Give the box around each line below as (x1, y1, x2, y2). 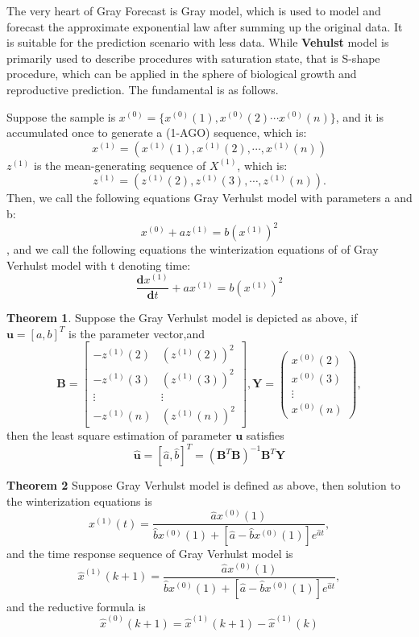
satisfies (246, 427, 284, 444)
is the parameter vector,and (68, 325, 205, 341)
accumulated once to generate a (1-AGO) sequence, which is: (6, 124, 307, 141)
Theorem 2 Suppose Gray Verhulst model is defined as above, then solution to (6, 477, 400, 494)
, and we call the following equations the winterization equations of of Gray (6, 241, 379, 258)
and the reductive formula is (6, 598, 146, 614)
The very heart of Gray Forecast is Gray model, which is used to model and (6, 2, 381, 19)
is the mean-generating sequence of (33, 156, 206, 173)
